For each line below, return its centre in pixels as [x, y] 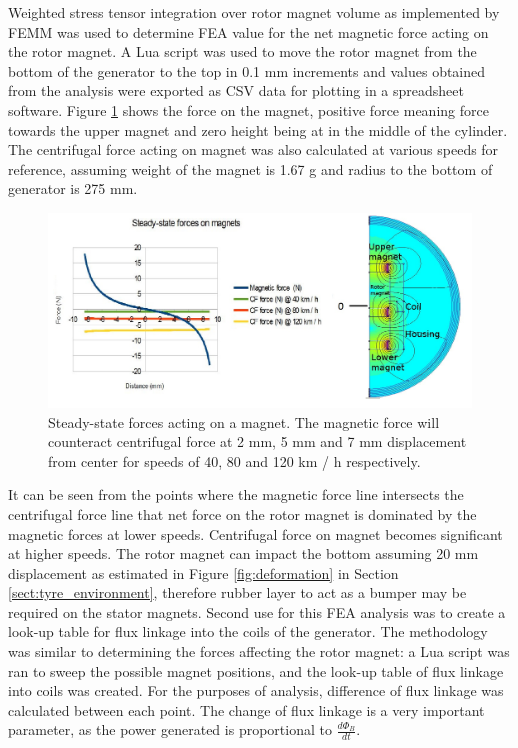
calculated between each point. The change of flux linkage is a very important [246, 709]
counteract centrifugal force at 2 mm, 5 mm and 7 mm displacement [257, 441]
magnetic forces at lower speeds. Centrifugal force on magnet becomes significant [255, 533]
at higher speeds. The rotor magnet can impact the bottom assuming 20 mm [243, 553]
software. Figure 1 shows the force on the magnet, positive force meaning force [248, 109]
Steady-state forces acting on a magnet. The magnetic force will [244, 421]
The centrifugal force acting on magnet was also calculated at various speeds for [253, 149]
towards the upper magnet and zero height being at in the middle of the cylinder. [258, 129]
